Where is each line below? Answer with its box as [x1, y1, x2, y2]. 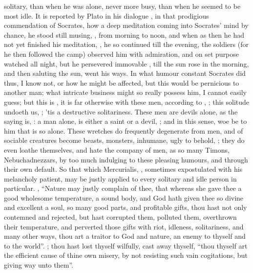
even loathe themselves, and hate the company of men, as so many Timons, [4, 144, 230, 155]
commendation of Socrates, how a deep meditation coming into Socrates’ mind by [4, 20, 249, 30]
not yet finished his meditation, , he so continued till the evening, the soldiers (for [4, 39, 249, 49]
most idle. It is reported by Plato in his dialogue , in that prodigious [4, 10, 209, 21]
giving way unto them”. [4, 260, 73, 270]
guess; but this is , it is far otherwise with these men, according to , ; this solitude [4, 96, 250, 107]
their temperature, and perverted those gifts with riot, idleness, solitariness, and [4, 221, 244, 231]
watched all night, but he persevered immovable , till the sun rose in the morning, [4, 58, 249, 68]
